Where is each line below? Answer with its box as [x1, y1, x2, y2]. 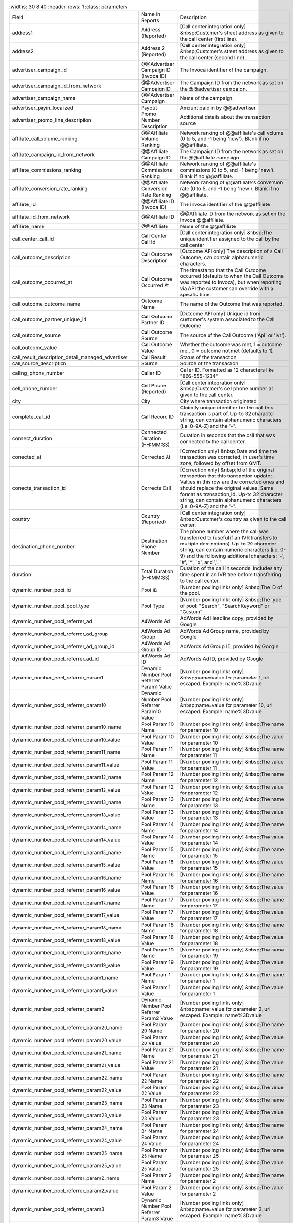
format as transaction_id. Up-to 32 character [180, 491, 283, 498]
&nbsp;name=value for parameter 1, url [180, 674, 270, 681]
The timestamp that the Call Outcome [180, 267, 266, 273]
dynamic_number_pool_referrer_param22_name [12, 1074, 123, 1081]
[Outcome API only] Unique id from [180, 310, 261, 317]
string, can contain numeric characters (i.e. [180, 546, 279, 553]
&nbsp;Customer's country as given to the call [180, 516, 287, 522]
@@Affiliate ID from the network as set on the [180, 210, 286, 217]
